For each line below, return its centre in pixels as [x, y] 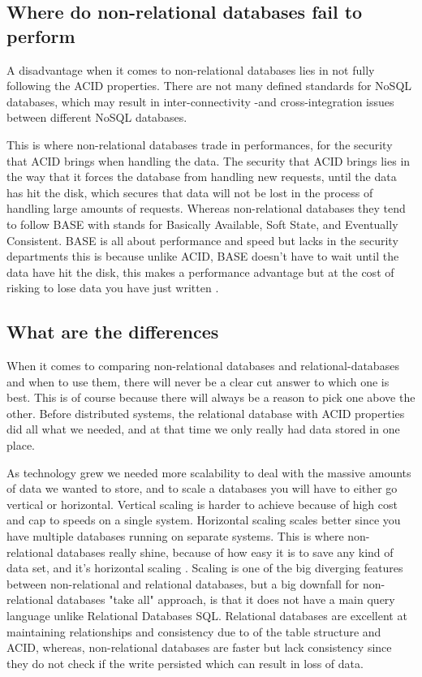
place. [21, 445]
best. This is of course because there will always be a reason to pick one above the [211, 397]
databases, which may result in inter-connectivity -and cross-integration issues [200, 101]
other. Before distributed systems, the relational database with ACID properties [206, 413]
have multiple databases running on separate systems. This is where [175, 536]
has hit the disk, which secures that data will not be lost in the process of [190, 192]
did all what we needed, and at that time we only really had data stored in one [203, 429]
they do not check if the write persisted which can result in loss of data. [185, 663]
